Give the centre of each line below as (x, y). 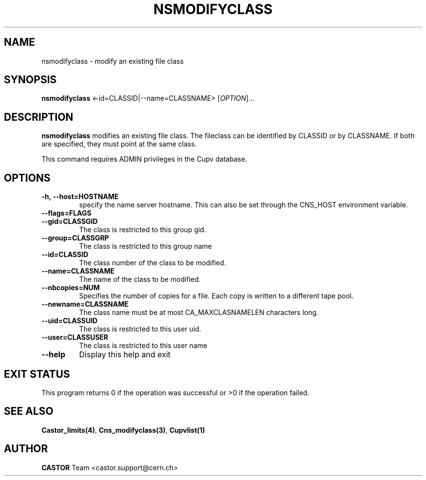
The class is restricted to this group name (145, 246)
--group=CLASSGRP (75, 238)
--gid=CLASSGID (70, 222)
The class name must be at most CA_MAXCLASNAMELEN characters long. (199, 313)
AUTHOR (26, 449)
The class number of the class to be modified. (152, 263)
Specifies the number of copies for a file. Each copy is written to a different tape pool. (216, 296)
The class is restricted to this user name (143, 346)
